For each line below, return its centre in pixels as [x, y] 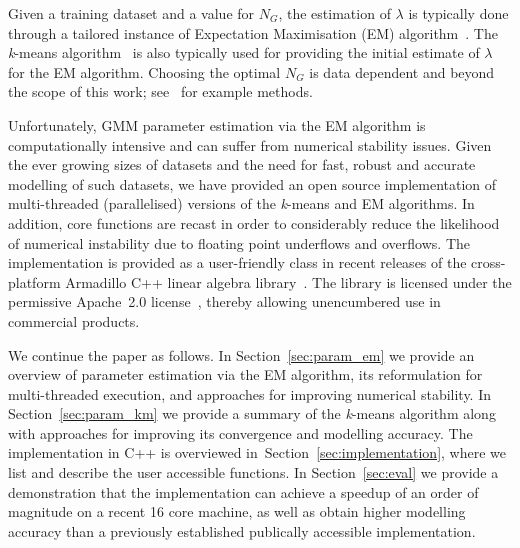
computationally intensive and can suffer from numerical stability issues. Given [250, 144]
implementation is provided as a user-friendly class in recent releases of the [237, 262]
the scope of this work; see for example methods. [160, 91]
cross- [488, 262]
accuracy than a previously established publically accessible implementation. [242, 530]
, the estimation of [334, 13]
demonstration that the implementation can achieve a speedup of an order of [243, 491]
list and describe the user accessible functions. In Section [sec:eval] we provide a [253, 472]
